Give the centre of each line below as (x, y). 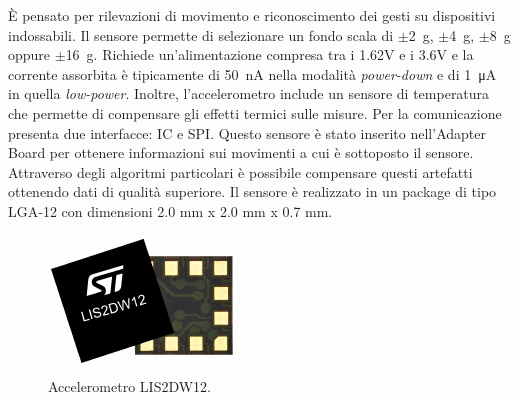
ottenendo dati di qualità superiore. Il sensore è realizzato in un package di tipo (252, 191)
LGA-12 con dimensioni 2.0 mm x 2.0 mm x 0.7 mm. (170, 210)
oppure (29, 54)
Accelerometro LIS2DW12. (130, 386)
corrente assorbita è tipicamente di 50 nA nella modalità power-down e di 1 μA (252, 73)
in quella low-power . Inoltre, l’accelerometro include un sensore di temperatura (249, 93)
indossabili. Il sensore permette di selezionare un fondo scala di (201, 34)
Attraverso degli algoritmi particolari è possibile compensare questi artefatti (240, 171)
